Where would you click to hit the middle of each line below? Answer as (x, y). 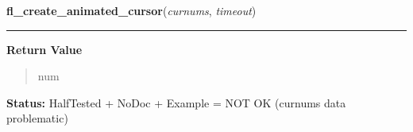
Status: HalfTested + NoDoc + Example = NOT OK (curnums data (176, 102)
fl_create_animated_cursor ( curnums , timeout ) (131, 10)
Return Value (44, 49)
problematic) (37, 118)
